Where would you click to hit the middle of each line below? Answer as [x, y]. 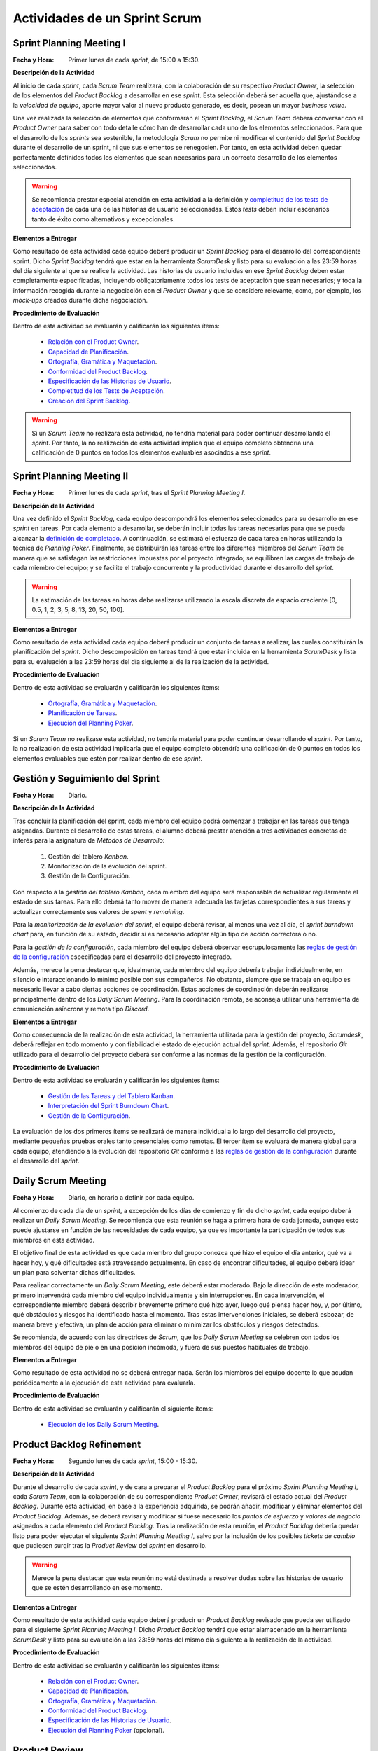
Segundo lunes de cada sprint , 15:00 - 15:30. [133, 1461]
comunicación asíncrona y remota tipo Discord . [81, 1009]
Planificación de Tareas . [83, 713]
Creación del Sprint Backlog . [89, 401]
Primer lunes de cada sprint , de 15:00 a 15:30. [134, 60]
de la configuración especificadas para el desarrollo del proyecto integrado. [122, 957]
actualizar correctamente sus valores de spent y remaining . [99, 911]
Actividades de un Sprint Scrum [107, 18]
